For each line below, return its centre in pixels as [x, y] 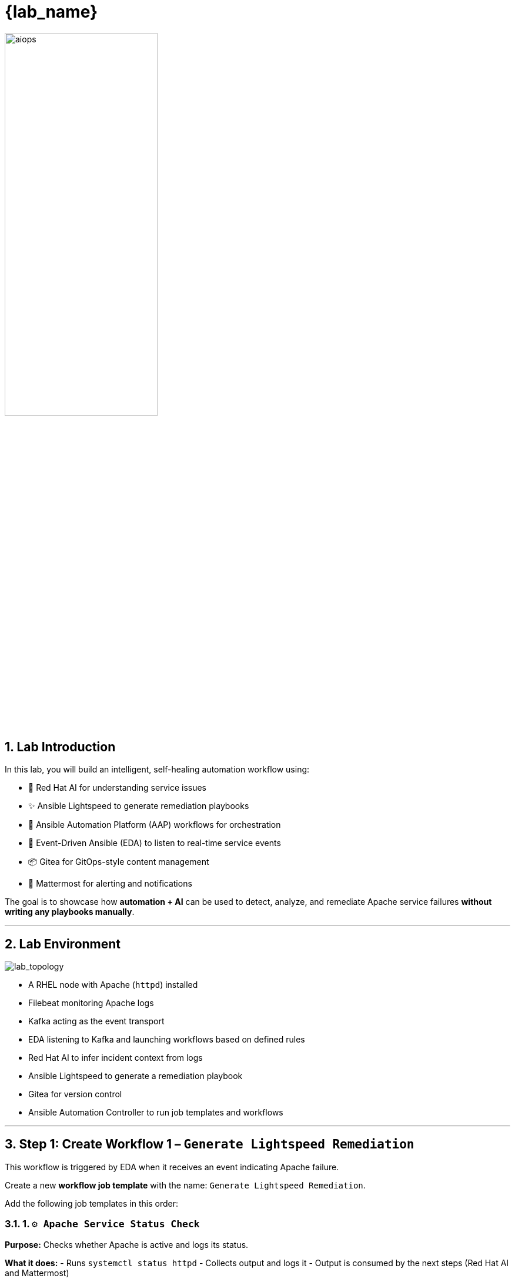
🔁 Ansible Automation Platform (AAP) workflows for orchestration [155, 825]
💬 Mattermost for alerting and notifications [110, 884]
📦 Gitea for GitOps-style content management [119, 862]
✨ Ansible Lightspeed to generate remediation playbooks [139, 806]
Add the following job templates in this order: [91, 1203]
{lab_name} [51, 12]
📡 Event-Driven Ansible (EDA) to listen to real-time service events [155, 843]
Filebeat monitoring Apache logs [91, 1003]
